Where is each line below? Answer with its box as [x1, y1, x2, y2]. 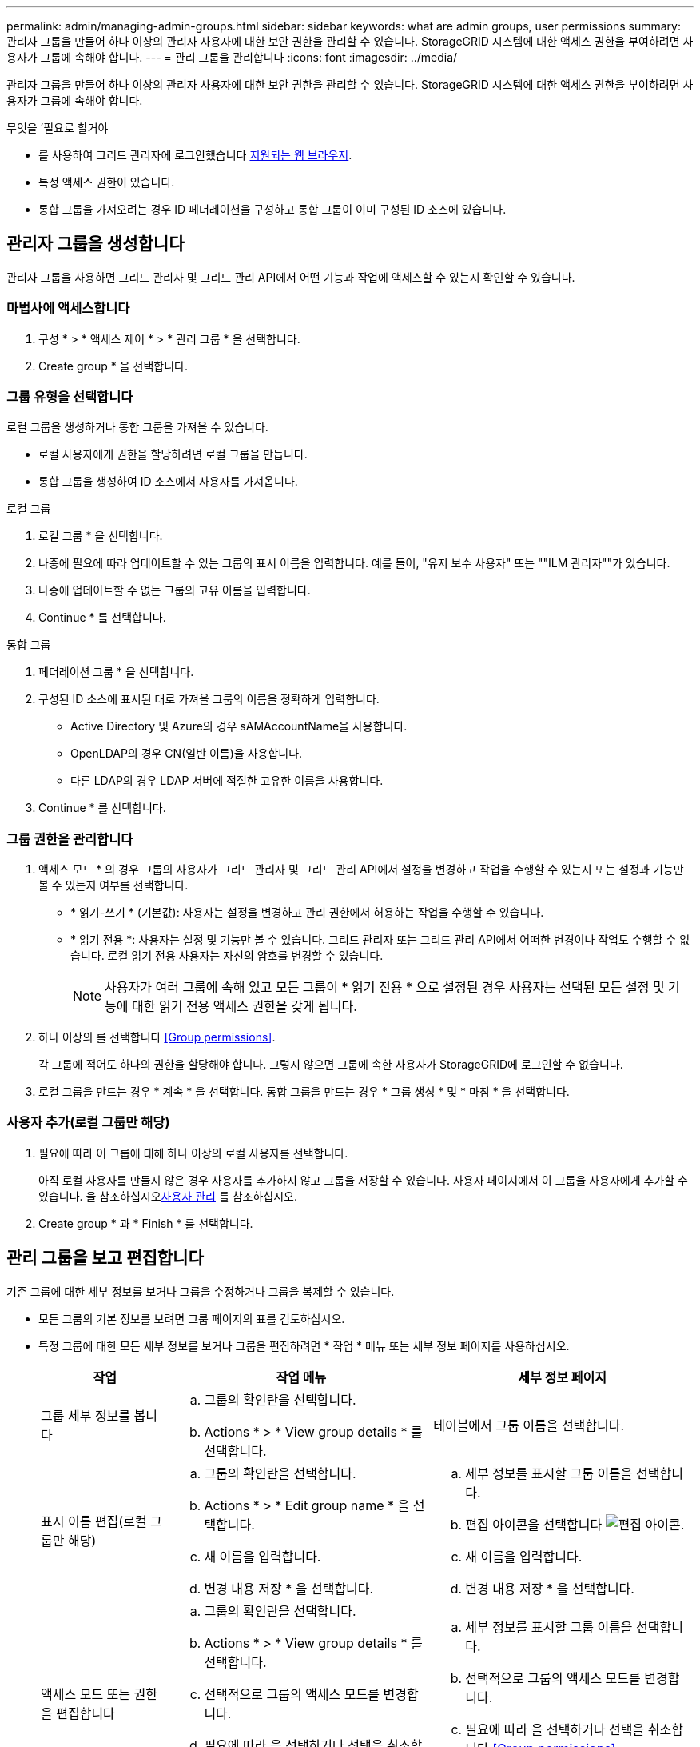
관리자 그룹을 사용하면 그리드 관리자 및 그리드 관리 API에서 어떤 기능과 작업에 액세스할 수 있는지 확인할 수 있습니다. [6, 270, 575, 284]
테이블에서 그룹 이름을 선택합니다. [433, 1417, 625, 1433]
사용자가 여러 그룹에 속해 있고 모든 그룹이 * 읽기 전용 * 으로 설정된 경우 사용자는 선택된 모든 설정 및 [105, 979, 665, 996]
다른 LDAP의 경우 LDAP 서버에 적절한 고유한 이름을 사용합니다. [70, 774, 384, 788]
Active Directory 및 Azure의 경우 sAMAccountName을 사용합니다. [70, 719, 408, 734]
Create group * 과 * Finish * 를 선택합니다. [38, 1216, 253, 1230]
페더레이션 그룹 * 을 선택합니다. [38, 665, 194, 679]
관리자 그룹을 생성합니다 [6, 234, 185, 254]
